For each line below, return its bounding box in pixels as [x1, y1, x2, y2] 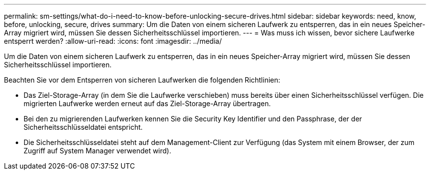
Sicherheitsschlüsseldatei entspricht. [24, 123, 143, 131]
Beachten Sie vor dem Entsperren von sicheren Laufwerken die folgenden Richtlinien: [4, 76, 280, 84]
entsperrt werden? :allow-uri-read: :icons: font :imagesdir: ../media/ [4, 37, 222, 45]
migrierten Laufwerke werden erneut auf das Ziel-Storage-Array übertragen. [24, 99, 271, 108]
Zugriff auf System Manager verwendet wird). [24, 146, 171, 155]
